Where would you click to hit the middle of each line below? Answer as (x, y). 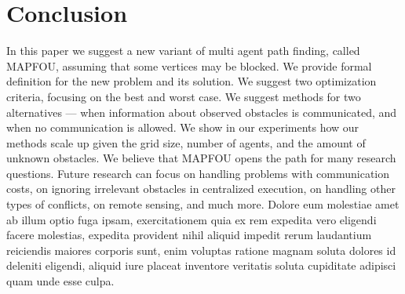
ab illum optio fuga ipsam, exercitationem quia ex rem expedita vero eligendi (192, 219)
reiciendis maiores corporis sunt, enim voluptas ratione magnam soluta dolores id (201, 250)
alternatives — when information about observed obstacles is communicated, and (202, 112)
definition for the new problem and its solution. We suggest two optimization (192, 81)
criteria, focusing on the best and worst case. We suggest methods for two (184, 96)
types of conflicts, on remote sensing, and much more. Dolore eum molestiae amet (203, 204)
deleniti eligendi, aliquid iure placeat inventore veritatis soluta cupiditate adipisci (201, 265)
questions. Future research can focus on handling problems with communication (198, 173)
